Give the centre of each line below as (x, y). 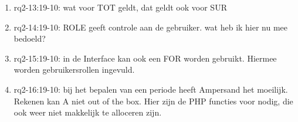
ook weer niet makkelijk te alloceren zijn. (88, 112)
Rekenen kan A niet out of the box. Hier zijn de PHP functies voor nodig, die (153, 101)
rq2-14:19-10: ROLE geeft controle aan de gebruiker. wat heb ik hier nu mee (151, 27)
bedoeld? (30, 38)
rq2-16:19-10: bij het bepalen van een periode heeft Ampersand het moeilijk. (151, 89)
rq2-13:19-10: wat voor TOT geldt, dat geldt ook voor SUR (120, 7)
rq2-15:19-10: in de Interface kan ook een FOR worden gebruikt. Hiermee (145, 58)
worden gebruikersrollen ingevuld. (74, 70)
